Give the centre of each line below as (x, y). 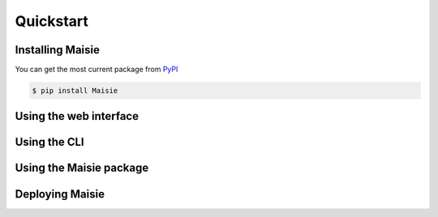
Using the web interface (77, 116)
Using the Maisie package (82, 168)
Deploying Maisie (60, 194)
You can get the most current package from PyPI (97, 70)
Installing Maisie (58, 50)
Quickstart (52, 21)
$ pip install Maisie (75, 91)
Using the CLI (49, 142)
